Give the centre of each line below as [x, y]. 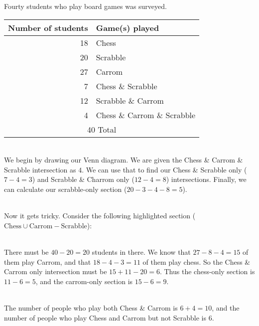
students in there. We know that [141, 251]
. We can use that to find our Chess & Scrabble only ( [164, 169]
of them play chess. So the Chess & [196, 261]
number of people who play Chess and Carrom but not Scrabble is [105, 317]
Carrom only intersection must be [56, 271]
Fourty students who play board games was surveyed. [85, 6]
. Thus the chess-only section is [207, 271]
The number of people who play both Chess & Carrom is [91, 307]
